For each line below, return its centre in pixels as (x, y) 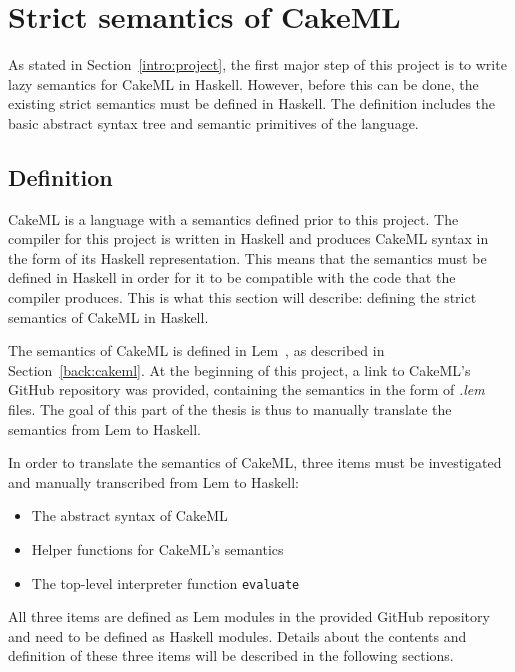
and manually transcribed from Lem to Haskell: (153, 481)
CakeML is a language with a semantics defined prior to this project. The (233, 218)
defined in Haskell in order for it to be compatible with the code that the (232, 277)
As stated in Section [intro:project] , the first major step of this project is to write (257, 64)
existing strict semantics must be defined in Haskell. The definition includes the (252, 103)
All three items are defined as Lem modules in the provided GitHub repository (249, 616)
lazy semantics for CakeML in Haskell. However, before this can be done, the (243, 83)
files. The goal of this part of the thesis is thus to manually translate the (230, 409)
